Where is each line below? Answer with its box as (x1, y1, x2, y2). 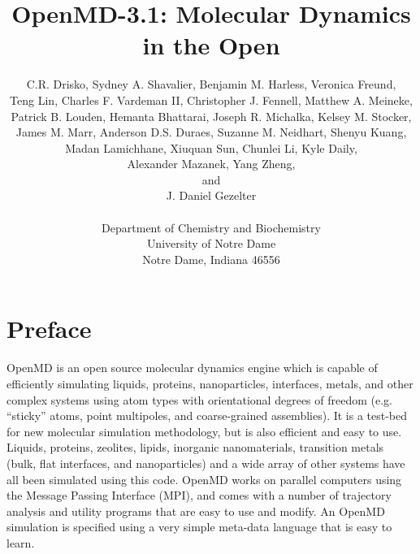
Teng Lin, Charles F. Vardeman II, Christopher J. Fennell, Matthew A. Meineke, (10, 91, 413, 108)
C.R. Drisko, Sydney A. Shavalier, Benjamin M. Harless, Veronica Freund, (26, 76, 396, 93)
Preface (6, 312, 92, 345)
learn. (6, 534, 35, 551)
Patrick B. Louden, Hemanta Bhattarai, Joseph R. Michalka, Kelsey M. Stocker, (11, 107, 412, 124)
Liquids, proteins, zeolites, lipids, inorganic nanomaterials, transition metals (6, 439, 384, 456)
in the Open (142, 28, 280, 62)
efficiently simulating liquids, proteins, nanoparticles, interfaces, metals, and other (6, 374, 414, 392)
